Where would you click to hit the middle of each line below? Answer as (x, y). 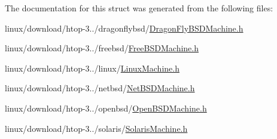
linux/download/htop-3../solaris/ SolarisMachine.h (96, 128)
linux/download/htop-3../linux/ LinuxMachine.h (92, 68)
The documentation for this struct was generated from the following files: (139, 8)
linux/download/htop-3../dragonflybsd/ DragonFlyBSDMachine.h (124, 28)
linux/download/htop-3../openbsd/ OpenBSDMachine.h (106, 108)
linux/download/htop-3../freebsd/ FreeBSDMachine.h (102, 48)
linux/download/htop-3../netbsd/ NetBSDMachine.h (100, 88)
